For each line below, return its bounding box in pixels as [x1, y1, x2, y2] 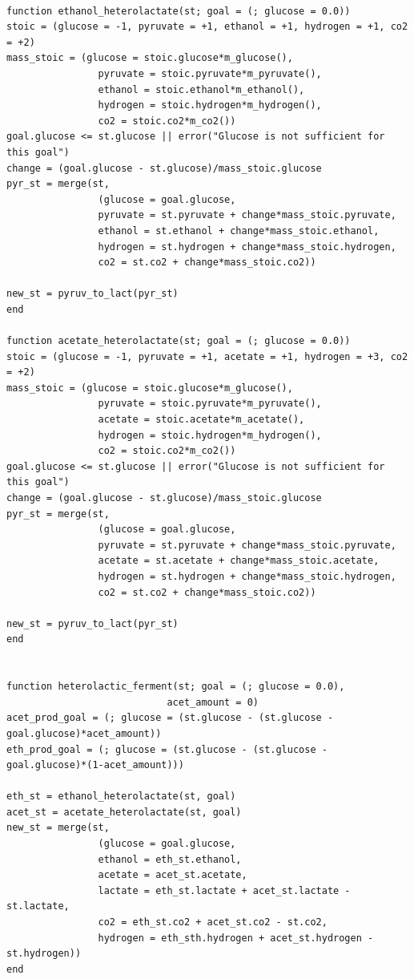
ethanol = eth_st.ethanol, [98, 853, 242, 865]
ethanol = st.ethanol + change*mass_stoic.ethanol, [98, 225, 380, 237]
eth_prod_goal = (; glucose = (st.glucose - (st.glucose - [6, 743, 328, 755]
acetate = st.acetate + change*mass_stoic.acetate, [98, 555, 380, 567]
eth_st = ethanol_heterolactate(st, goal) [6, 791, 236, 803]
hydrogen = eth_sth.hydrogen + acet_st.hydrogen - [98, 932, 374, 944]
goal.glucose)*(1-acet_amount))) [6, 759, 184, 771]
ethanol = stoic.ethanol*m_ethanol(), [98, 83, 305, 95]
